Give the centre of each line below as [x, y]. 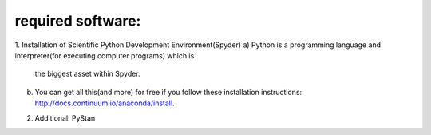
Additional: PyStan [65, 118]
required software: [78, 21]
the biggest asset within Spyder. [87, 74]
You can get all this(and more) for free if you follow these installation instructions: [168, 92]
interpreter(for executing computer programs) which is [105, 55]
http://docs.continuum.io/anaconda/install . [105, 103]
